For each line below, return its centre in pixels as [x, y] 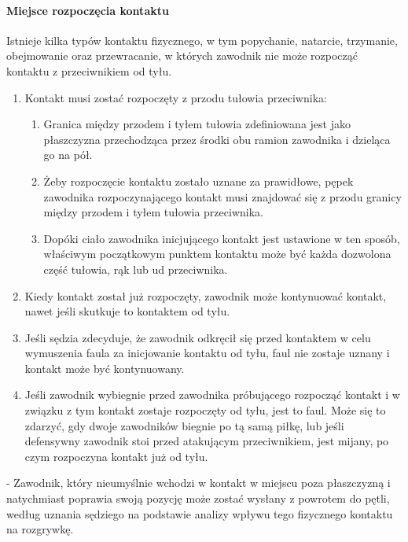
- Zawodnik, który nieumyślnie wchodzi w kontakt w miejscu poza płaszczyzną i [198, 483]
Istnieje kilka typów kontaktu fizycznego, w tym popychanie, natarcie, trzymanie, [202, 40]
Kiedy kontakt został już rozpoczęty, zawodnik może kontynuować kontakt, [206, 295]
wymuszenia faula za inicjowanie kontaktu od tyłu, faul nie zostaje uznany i [207, 353]
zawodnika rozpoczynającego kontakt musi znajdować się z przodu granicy [222, 196]
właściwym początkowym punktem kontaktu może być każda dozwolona [217, 254]
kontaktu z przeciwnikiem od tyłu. [89, 70]
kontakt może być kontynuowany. [105, 368]
